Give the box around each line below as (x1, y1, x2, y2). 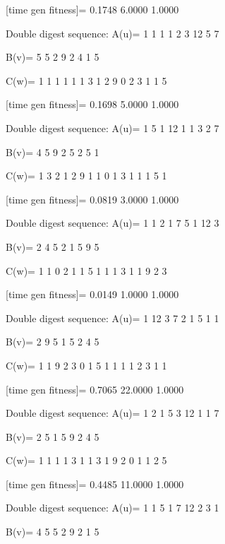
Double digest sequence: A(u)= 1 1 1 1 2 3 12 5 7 (6, 25, 219, 40)
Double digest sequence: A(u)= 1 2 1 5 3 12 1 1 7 (6, 406, 219, 420)
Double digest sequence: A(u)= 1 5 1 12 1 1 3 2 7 (6, 120, 219, 135)
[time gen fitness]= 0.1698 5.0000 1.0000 (6, 97, 179, 112)
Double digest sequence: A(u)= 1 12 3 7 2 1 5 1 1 (6, 310, 219, 325)
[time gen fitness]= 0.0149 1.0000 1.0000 (6, 287, 179, 302)
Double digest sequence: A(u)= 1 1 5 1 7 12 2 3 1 (6, 500, 219, 515)
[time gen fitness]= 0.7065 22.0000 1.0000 (6, 382, 184, 396)
